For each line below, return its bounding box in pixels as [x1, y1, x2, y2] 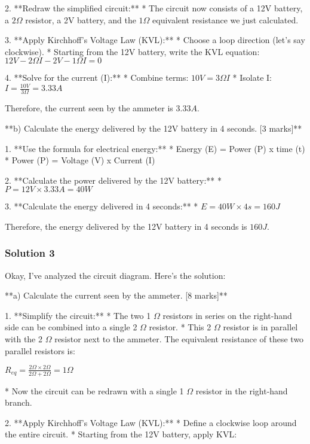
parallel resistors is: [5, 344, 75, 357]
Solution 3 [5, 245, 55, 260]
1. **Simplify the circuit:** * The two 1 [5, 309, 151, 321]
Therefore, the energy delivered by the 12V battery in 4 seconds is [5, 220, 247, 232]
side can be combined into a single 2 [5, 321, 137, 333]
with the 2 [5, 333, 42, 345]
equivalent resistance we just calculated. [152, 13, 299, 26]
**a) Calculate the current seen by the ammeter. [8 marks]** [5, 289, 228, 302]
